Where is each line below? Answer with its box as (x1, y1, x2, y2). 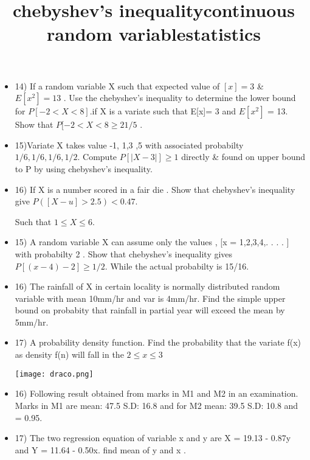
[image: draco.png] (15, 369, 94, 378)
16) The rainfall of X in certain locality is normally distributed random (15, 280, 280, 293)
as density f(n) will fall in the (15, 348, 124, 361)
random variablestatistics (46, 21, 261, 46)
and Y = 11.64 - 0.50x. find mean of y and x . (15, 443, 186, 456)
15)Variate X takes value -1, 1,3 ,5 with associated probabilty (15, 138, 244, 151)
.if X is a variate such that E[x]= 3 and (89, 105, 236, 117)
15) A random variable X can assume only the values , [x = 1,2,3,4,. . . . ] (15, 235, 289, 248)
